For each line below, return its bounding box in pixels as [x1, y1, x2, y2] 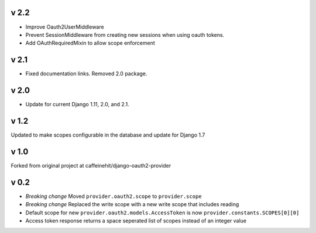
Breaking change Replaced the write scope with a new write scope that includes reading [25, 201, 239, 208]
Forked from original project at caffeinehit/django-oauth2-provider [11, 162, 171, 169]
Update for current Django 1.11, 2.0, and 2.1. [25, 101, 129, 108]
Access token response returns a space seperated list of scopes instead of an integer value [25, 217, 247, 224]
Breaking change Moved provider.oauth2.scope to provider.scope [25, 193, 202, 200]
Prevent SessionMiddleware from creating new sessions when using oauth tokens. [25, 31, 225, 38]
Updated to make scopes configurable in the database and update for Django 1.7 [11, 131, 205, 138]
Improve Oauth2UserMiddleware [25, 23, 105, 30]
